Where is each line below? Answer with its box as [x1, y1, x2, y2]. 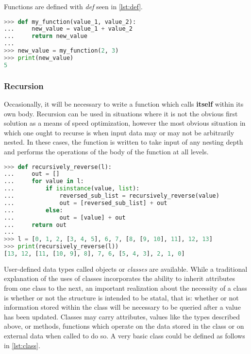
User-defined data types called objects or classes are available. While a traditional [4, 263, 248, 274]
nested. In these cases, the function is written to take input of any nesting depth [4, 137, 243, 147]
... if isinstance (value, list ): [4, 185, 140, 192]
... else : [4, 206, 63, 214]
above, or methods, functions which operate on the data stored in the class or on [4, 321, 244, 331]
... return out [4, 221, 67, 228]
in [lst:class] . [4, 340, 40, 350]
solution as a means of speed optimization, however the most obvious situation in [4, 118, 246, 128]
